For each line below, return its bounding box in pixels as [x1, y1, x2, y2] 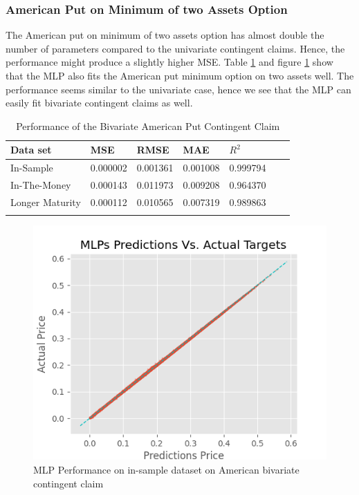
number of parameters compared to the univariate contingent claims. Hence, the [6, 41, 345, 55]
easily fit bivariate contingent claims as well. [6, 95, 193, 110]
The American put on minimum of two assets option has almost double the [6, 28, 324, 42]
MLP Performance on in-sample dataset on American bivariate [33, 463, 300, 477]
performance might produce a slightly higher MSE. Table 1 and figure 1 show [6, 55, 333, 69]
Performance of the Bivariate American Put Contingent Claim [16, 118, 280, 133]
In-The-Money [10, 178, 71, 192]
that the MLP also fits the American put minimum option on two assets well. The [6, 68, 354, 82]
